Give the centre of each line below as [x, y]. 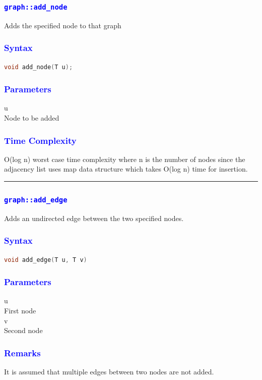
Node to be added [32, 118]
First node [20, 310]
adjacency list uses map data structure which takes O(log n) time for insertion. [126, 169]
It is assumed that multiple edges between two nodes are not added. [109, 371]
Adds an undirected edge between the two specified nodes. [94, 218]
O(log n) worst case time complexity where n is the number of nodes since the [125, 159]
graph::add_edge [36, 200]
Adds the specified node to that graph [63, 25]
